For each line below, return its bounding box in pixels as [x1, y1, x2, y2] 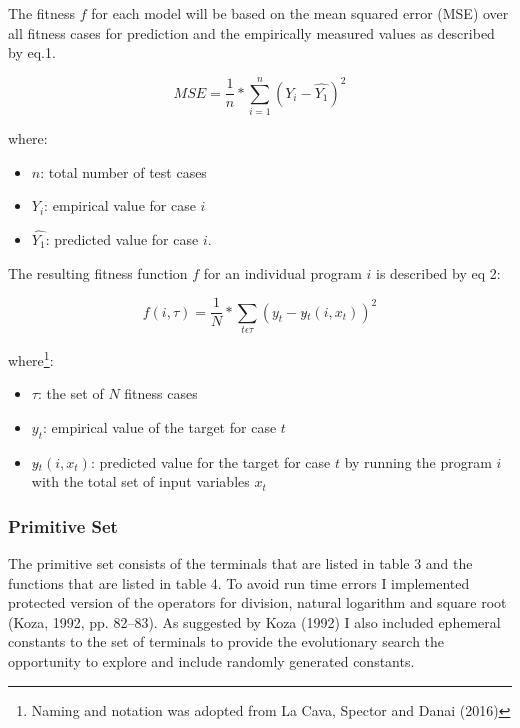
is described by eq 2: [376, 262, 501, 283]
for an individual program [203, 262, 362, 283]
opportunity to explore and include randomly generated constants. [8, 650, 415, 671]
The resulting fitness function [8, 262, 188, 283]
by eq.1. [8, 42, 56, 63]
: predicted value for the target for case [90, 451, 331, 472]
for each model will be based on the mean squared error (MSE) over [91, 3, 509, 23]
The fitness [8, 3, 76, 23]
